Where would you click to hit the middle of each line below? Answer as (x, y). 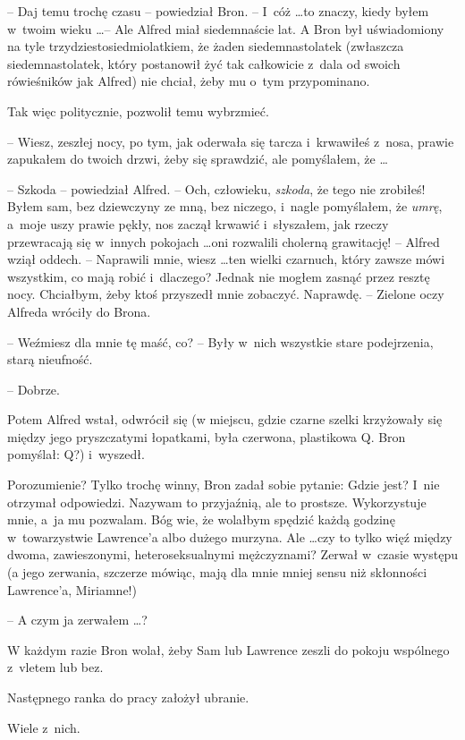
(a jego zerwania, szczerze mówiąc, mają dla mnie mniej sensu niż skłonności (217, 572)
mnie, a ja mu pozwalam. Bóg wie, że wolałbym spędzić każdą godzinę (201, 519)
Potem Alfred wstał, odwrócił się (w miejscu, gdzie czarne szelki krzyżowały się (225, 419)
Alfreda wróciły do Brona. (79, 311)
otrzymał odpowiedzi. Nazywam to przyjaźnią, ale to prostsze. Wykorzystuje (217, 502)
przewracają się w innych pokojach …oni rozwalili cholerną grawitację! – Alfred (224, 241)
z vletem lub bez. (55, 667)
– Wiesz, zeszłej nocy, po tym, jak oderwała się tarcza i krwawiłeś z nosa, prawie (231, 141)
